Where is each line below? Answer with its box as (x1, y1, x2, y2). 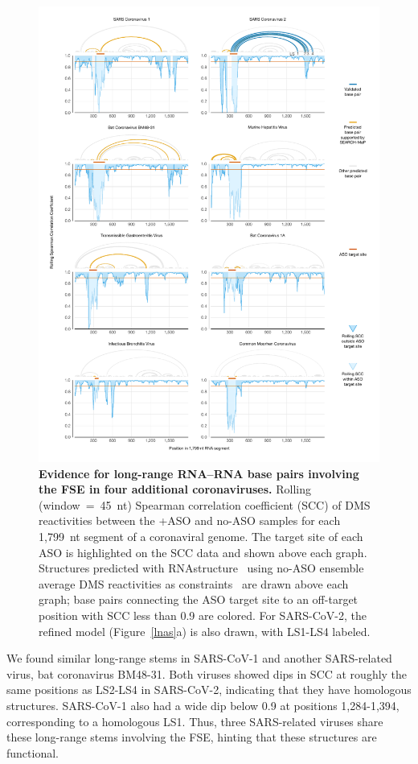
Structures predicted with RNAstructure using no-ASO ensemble (39, 560, 364, 576)
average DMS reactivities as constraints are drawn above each (39, 575, 349, 592)
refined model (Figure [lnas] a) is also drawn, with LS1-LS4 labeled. (39, 622, 371, 639)
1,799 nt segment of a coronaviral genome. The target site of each (39, 528, 363, 545)
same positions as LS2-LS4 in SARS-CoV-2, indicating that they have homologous (6, 681, 412, 698)
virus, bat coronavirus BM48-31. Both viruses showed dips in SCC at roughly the (6, 665, 408, 682)
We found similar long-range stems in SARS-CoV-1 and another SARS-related (6, 650, 392, 667)
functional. (6, 744, 59, 761)
